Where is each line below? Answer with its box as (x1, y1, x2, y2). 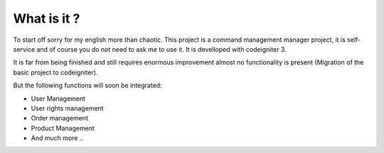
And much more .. (31, 134, 84, 142)
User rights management (31, 103, 104, 113)
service (13, 45, 36, 53)
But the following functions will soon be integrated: (13, 81, 163, 90)
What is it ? (13, 11, 80, 26)
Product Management (31, 124, 95, 132)
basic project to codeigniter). (13, 68, 98, 76)
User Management (31, 94, 85, 103)
